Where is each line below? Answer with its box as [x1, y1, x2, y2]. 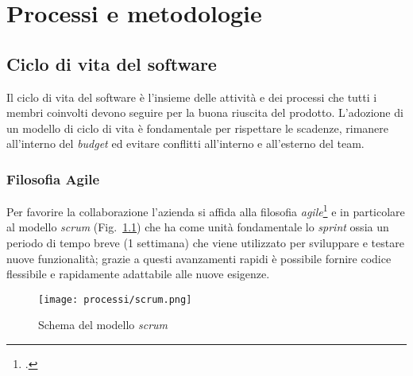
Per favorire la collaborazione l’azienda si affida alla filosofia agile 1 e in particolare [6, 201, 405, 219]
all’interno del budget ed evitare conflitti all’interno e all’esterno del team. [6, 135, 365, 152]
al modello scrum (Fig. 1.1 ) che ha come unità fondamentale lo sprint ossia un [6, 219, 389, 235]
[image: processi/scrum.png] [38, 293, 192, 305]
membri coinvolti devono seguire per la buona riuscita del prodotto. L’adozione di [6, 104, 403, 121]
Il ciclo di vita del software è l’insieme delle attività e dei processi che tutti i [6, 88, 377, 105]
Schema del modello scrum [38, 316, 168, 333]
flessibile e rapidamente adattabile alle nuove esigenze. [6, 266, 270, 282]
